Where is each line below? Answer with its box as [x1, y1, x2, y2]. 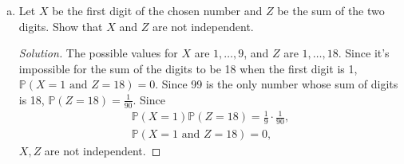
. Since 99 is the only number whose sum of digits [155, 76, 398, 92]
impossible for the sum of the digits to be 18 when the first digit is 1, [18, 60, 358, 76]
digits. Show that [18, 18, 103, 34]
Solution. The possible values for [18, 45, 178, 61]
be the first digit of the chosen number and [52, 2, 263, 18]
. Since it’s [338, 45, 390, 61]
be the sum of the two [277, 2, 385, 18]
